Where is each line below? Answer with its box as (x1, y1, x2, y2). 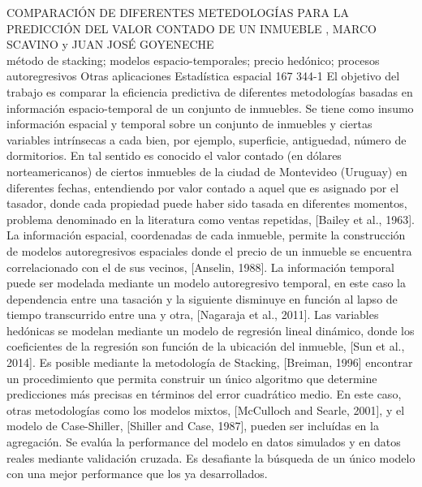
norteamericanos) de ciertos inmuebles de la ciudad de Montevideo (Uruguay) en (6, 162, 407, 179)
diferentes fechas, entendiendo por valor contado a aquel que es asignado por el (6, 179, 399, 196)
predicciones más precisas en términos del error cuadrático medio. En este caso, (6, 386, 402, 403)
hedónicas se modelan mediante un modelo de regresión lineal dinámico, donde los (6, 321, 415, 338)
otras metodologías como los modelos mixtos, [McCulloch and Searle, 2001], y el (6, 401, 405, 418)
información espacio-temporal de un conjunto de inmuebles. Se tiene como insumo (6, 99, 414, 116)
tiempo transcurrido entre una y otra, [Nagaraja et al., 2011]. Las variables (6, 306, 379, 323)
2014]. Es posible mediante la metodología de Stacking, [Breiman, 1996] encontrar (6, 354, 413, 371)
